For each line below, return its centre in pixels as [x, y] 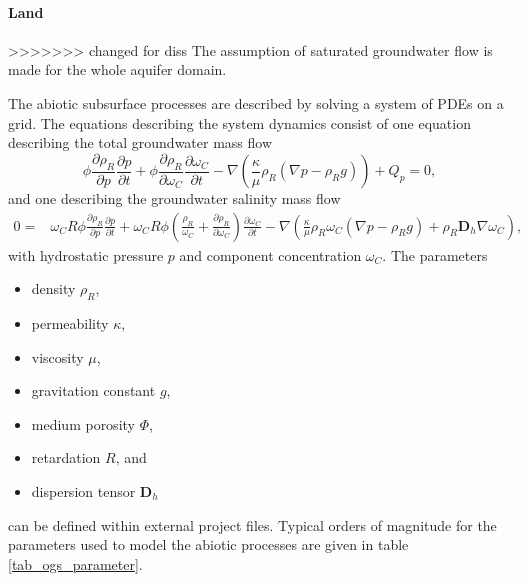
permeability [70, 323]
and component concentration [270, 254]
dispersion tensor [83, 490]
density [53, 288]
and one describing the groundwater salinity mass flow [174, 198]
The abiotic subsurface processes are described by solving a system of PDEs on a [256, 102]
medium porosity [83, 423]
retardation [66, 457]
